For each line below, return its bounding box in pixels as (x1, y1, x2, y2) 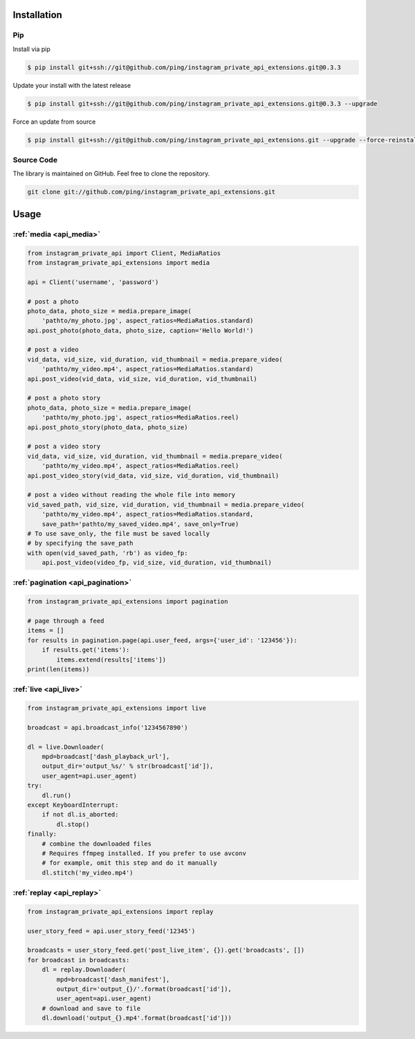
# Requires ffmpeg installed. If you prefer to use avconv (41, 849, 247, 857)
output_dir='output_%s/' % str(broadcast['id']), (41, 762, 214, 770)
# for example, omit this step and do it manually (41, 859, 217, 867)
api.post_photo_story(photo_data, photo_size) (27, 423, 188, 431)
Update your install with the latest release (12, 81, 131, 89)
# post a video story (27, 442, 101, 451)
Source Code (12, 156, 58, 165)
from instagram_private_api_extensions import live (27, 704, 207, 712)
